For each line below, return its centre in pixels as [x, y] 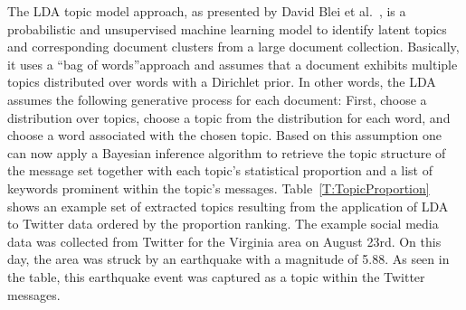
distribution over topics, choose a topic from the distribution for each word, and [229, 117]
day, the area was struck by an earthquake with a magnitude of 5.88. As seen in [228, 259]
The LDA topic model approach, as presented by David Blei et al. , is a [207, 11]
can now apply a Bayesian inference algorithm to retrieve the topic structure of [227, 152]
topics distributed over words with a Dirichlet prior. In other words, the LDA [222, 82]
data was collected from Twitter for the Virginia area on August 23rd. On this [224, 241]
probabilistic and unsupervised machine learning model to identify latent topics [227, 28]
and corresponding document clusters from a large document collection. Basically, [233, 47]
